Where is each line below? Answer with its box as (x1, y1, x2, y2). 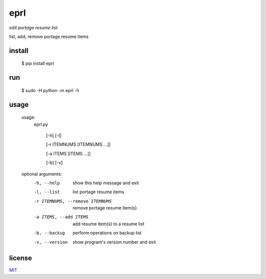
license (9, 254, 32, 262)
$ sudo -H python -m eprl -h (21, 87, 80, 93)
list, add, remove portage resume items (9, 34, 89, 39)
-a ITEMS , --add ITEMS (33, 214, 89, 220)
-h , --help (33, 180, 60, 186)
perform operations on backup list (72, 230, 142, 236)
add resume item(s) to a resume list (72, 221, 145, 227)
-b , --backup (33, 230, 66, 236)
